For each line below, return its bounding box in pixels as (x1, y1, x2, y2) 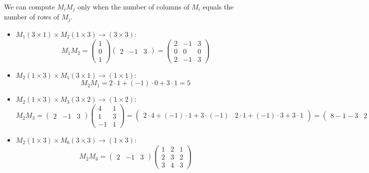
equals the (202, 1, 234, 11)
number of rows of (4, 11, 59, 22)
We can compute (4, 1, 55, 11)
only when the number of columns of (77, 1, 189, 11)
